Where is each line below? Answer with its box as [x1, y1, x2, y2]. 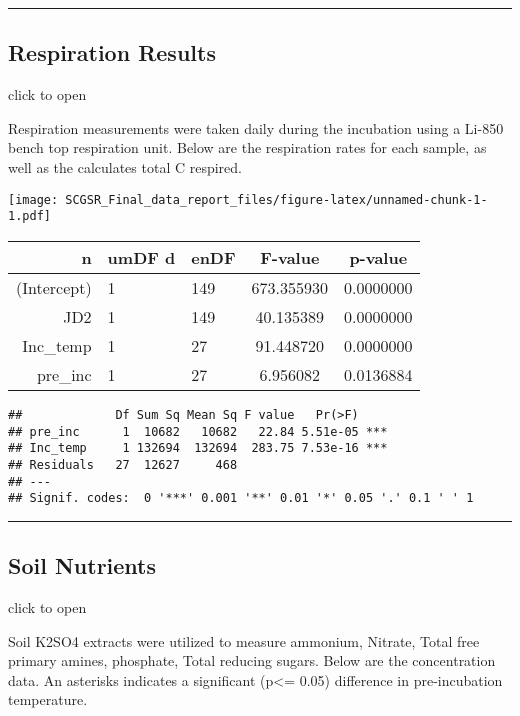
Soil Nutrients [8, 550, 157, 581]
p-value [349, 245, 408, 269]
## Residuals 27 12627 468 [8, 457, 238, 472]
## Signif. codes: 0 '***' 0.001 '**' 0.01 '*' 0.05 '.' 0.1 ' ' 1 [8, 491, 474, 506]
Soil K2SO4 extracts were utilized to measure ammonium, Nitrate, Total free [8, 630, 480, 651]
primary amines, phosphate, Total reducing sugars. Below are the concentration [8, 650, 496, 671]
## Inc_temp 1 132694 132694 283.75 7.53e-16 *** [8, 441, 388, 456]
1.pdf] [8, 209, 51, 224]
